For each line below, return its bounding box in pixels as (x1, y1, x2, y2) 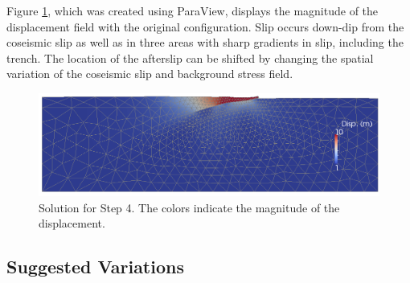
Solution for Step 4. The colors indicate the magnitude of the (39, 199, 340, 215)
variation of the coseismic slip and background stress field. (6, 65, 293, 82)
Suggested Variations (6, 254, 184, 279)
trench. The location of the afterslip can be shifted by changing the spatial (6, 49, 374, 66)
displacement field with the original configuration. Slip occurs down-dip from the (6, 18, 404, 35)
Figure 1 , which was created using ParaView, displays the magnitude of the (6, 2, 379, 18)
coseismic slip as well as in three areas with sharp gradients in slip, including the (6, 34, 404, 51)
